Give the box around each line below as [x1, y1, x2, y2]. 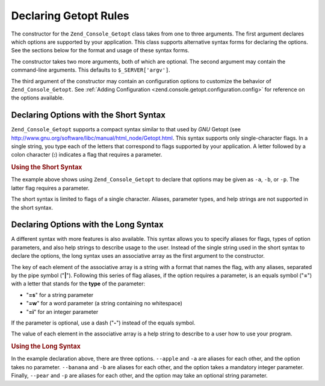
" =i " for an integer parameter [26, 308, 99, 316]
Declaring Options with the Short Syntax [11, 110, 166, 120]
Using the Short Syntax [11, 163, 82, 172]
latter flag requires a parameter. [11, 184, 90, 191]
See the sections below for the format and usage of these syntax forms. [11, 47, 190, 54]
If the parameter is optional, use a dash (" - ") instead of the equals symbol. [11, 319, 196, 326]
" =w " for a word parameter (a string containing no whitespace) [26, 300, 183, 307]
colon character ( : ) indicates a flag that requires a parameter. [11, 151, 162, 158]
